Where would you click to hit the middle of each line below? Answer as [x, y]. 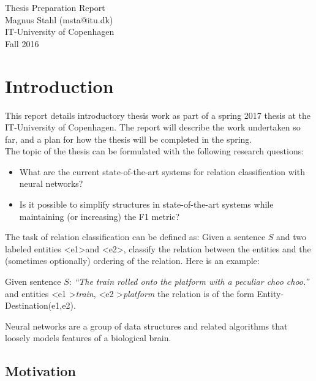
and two [292, 237]
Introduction [59, 85]
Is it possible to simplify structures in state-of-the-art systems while [146, 204]
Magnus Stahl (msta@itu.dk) [59, 19]
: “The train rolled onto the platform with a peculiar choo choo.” [189, 281]
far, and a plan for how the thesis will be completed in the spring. [129, 139]
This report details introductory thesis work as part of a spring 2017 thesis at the [158, 115]
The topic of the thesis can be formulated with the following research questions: [155, 151]
